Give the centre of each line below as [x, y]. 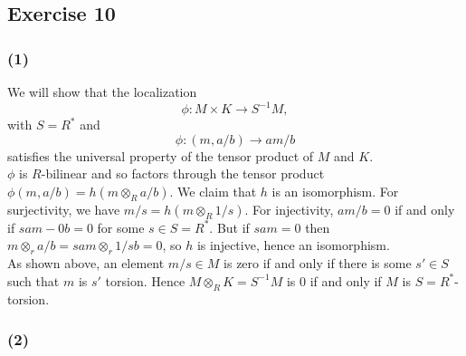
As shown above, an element [86, 263]
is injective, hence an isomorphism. [293, 245]
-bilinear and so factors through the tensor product [183, 173]
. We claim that [213, 191]
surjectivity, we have [64, 209]
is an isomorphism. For [335, 191]
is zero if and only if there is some [318, 263]
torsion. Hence [145, 280]
